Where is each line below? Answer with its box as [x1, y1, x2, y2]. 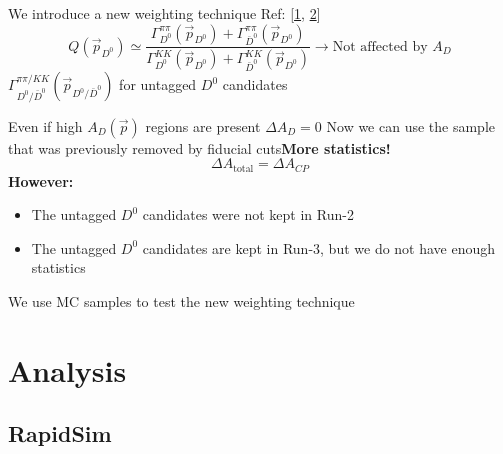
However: [8, 170, 74, 191]
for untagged [119, 74, 197, 95]
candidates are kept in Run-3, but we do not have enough [142, 237, 496, 258]
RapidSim [8, 418, 112, 449]
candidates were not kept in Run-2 [142, 204, 354, 225]
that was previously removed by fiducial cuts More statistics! [8, 137, 391, 158]
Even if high [8, 115, 83, 136]
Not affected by [332, 39, 428, 54]
